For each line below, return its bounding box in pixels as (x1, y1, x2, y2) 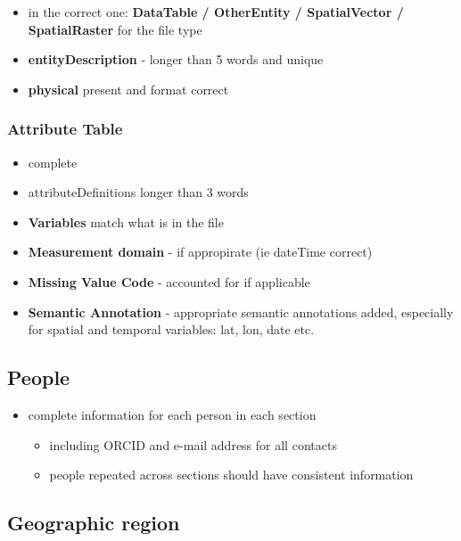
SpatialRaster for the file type (28, 20, 202, 38)
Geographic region (7, 509, 180, 537)
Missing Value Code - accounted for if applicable (28, 272, 310, 291)
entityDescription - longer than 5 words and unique (28, 50, 324, 69)
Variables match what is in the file (28, 212, 224, 231)
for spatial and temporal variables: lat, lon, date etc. (28, 320, 315, 339)
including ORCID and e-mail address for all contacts (49, 435, 337, 454)
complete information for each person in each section (28, 405, 317, 423)
